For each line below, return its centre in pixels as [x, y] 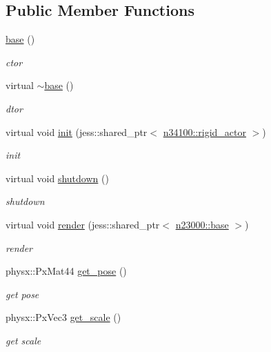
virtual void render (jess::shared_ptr [83, 224]
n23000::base [202, 224]
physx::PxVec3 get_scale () [63, 317]
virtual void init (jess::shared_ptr [77, 131]
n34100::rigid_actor [204, 131]
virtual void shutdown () [57, 178]
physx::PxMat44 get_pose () [66, 271]
